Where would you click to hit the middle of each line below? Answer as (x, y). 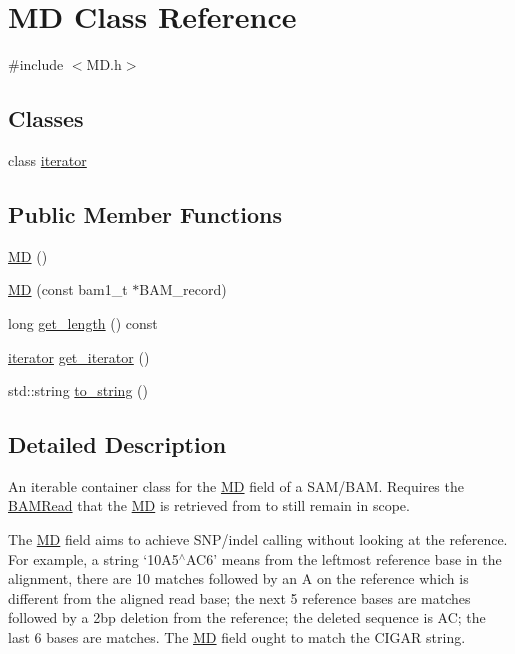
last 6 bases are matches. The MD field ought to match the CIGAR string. (237, 637)
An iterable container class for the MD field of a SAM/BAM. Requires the (236, 485)
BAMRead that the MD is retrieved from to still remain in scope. (209, 505)
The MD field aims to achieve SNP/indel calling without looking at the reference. (258, 539)
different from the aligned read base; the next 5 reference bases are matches (239, 597)
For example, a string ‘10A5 (93, 558)
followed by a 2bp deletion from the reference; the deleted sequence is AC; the (247, 617)
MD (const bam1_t (68, 289)
